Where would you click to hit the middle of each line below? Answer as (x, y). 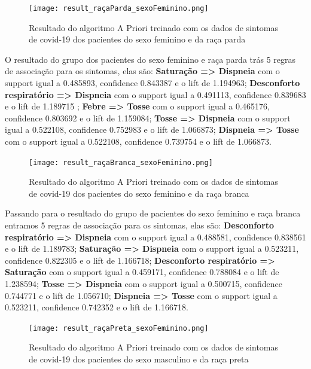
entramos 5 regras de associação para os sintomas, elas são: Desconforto (140, 225)
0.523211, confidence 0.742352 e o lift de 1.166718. (97, 307)
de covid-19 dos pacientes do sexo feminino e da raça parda (137, 39)
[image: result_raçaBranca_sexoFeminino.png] (121, 162)
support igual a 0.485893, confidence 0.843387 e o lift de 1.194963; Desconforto (153, 83)
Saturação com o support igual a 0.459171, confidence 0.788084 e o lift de (142, 272)
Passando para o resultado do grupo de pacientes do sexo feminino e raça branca (153, 213)
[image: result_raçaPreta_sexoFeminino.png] (119, 328)
